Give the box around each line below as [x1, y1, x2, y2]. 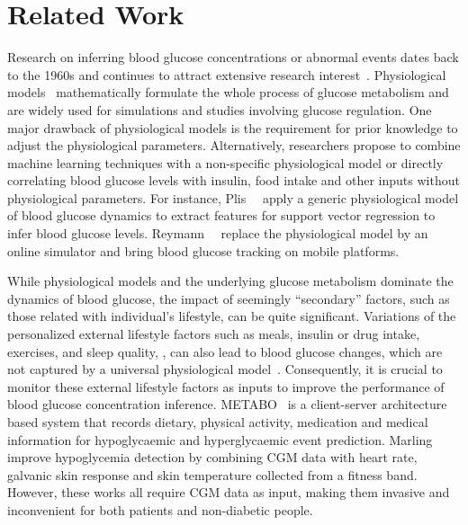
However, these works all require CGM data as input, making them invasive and [7, 483, 450, 502]
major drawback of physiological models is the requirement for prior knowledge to [7, 118, 458, 137]
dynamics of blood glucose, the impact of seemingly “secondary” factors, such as [7, 289, 450, 307]
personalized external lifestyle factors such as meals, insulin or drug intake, [7, 325, 420, 343]
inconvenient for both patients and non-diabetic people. [7, 500, 313, 519]
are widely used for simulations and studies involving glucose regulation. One [7, 100, 432, 119]
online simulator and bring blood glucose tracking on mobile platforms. [7, 241, 400, 260]
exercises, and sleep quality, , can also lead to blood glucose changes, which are [7, 342, 443, 360]
